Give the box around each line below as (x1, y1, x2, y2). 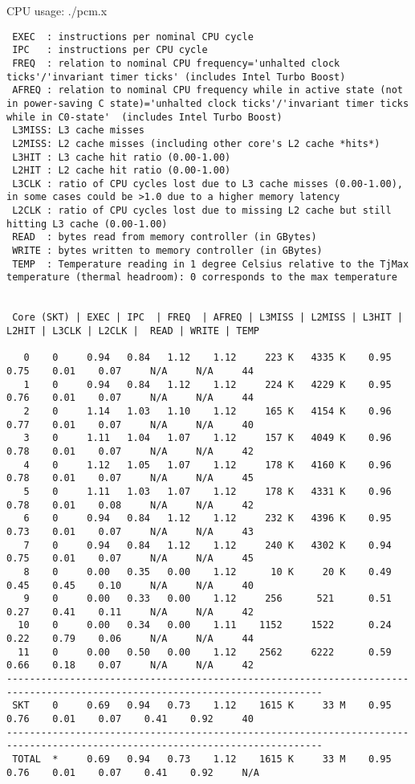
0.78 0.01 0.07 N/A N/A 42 (6, 445, 254, 457)
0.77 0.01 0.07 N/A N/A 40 (6, 419, 254, 431)
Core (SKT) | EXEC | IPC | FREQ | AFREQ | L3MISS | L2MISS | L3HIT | (12, 312, 403, 324)
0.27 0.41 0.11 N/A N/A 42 (6, 606, 254, 618)
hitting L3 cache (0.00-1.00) (6, 218, 168, 230)
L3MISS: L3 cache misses (12, 125, 144, 137)
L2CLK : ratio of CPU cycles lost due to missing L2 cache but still (12, 205, 392, 217)
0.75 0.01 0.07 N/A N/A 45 (6, 553, 254, 565)
